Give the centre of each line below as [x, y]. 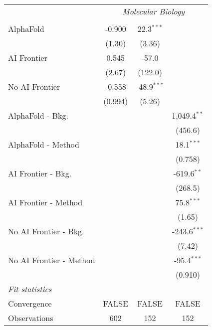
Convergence [30, 303]
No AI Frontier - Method [52, 260]
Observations [31, 318]
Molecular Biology [154, 11]
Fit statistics [30, 289]
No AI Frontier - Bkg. [46, 231]
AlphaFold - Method [44, 144]
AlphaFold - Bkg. [38, 115]
